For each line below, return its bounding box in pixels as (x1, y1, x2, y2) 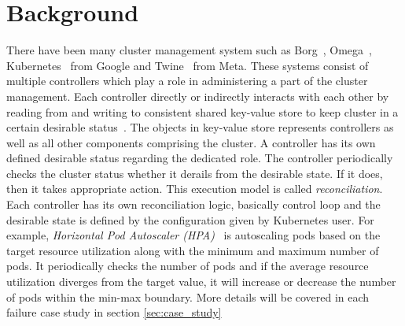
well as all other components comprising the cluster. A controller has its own (6, 134, 376, 150)
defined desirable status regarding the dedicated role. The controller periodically (6, 150, 393, 166)
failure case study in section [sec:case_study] (6, 304, 222, 320)
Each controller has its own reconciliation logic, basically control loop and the (6, 196, 381, 213)
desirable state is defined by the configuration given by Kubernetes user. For (6, 211, 374, 228)
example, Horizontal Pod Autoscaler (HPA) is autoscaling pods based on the (6, 227, 381, 243)
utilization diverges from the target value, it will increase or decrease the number (6, 273, 396, 290)
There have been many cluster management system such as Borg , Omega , (6, 42, 372, 58)
